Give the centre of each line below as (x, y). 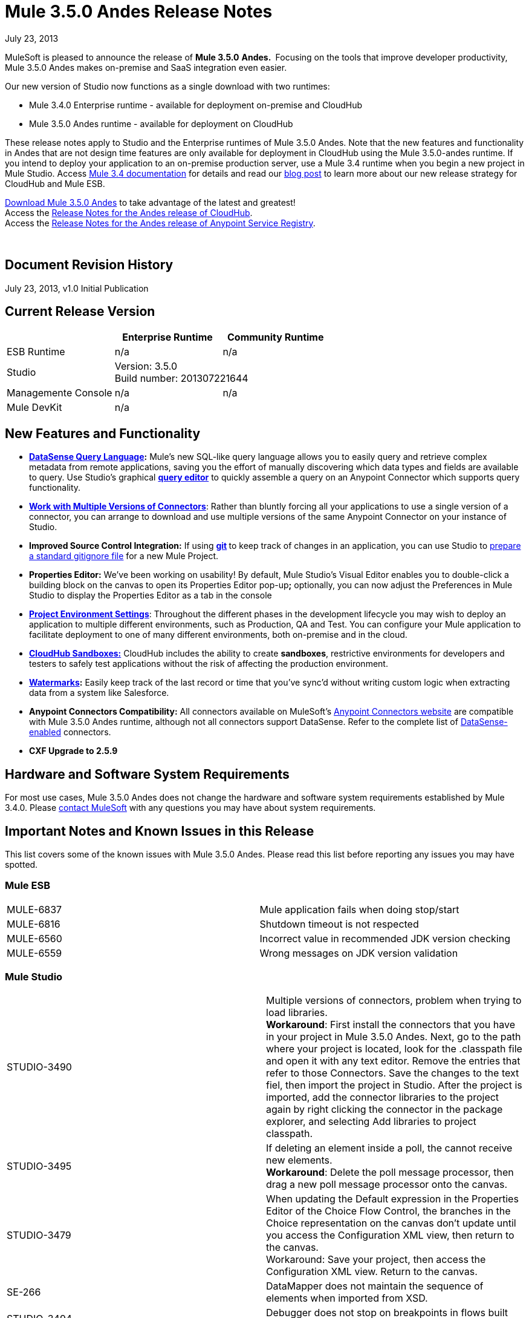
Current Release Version (80, 312)
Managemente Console (60, 393)
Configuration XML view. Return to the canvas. (372, 1272)
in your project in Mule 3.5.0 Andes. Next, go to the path (394, 1037)
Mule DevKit (34, 408)
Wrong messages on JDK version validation (359, 953)
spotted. (21, 864)
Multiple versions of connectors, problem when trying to (394, 1001)
